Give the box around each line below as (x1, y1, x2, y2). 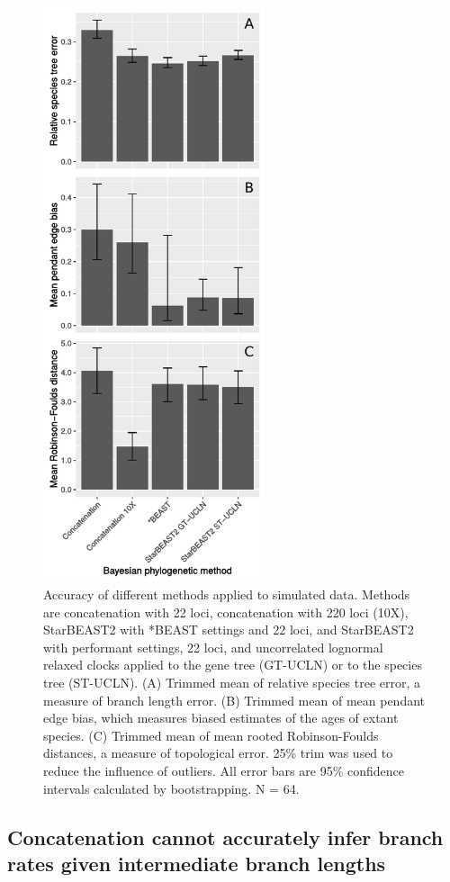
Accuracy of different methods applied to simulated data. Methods (43, 585, 410, 604)
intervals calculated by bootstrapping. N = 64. (43, 778, 300, 797)
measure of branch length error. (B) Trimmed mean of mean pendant (43, 690, 426, 709)
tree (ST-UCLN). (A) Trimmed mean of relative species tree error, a (43, 673, 421, 692)
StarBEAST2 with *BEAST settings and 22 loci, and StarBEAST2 (43, 620, 414, 639)
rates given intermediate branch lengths (7, 849, 386, 877)
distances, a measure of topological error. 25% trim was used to (43, 743, 393, 762)
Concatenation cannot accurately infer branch (7, 823, 444, 850)
